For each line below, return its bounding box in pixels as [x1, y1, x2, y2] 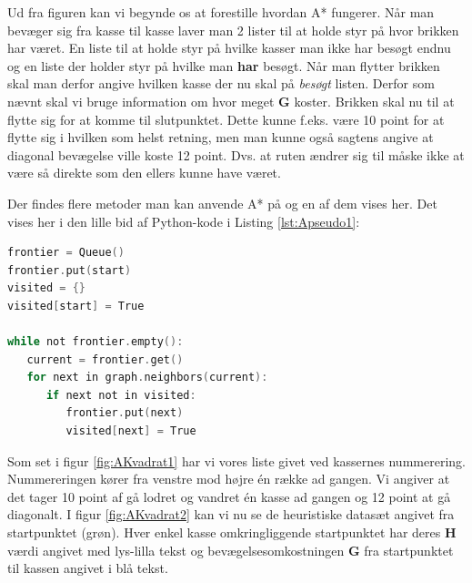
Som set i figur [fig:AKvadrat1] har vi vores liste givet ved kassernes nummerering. [7, 451, 466, 470]
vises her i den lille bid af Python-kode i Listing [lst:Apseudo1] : [7, 211, 360, 230]
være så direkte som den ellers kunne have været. [7, 163, 281, 182]
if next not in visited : [45, 388, 196, 402]
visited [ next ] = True [65, 424, 196, 438]
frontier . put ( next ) [65, 406, 184, 420]
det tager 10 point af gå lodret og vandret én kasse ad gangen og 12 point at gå [7, 486, 451, 506]
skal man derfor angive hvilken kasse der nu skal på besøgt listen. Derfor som [7, 74, 435, 93]
